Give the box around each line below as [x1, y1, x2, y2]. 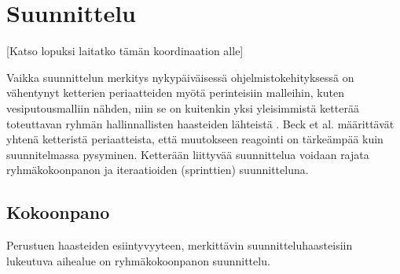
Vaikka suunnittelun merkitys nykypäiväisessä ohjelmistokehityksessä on [6, 68, 354, 85]
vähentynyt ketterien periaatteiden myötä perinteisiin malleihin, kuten [6, 84, 344, 101]
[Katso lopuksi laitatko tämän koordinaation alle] [6, 43, 244, 59]
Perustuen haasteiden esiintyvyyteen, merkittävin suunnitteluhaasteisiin [6, 237, 353, 254]
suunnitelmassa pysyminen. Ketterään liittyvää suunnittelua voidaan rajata [6, 146, 369, 162]
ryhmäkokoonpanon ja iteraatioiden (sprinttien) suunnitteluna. [6, 161, 309, 178]
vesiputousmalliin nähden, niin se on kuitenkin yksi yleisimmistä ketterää [6, 99, 359, 116]
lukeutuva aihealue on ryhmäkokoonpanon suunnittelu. [6, 252, 270, 268]
